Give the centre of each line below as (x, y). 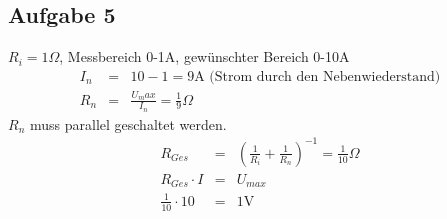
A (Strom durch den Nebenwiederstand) (317, 76)
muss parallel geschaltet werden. (128, 123)
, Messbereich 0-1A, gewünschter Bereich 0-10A (204, 56)
